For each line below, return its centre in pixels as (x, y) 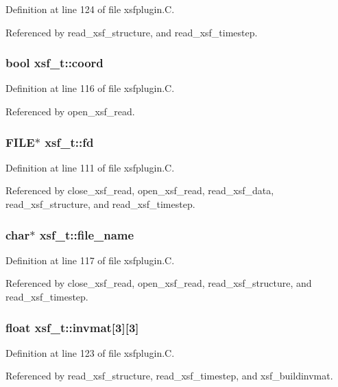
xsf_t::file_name (87, 234)
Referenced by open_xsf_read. (70, 111)
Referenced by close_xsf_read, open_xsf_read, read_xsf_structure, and (159, 283)
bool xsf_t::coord (55, 63)
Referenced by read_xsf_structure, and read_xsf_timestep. (132, 32)
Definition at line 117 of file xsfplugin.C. (90, 260)
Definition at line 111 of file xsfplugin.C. (90, 167)
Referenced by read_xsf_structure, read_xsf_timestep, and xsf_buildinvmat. (169, 376)
